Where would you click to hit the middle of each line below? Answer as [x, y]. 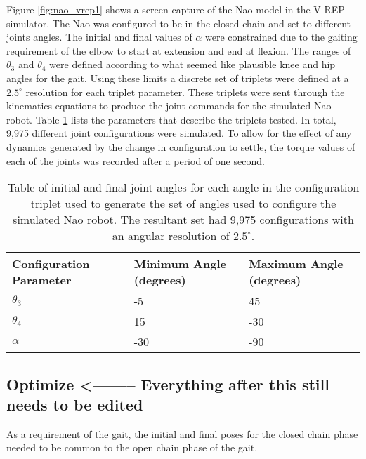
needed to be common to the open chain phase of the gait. [132, 447]
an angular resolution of [171, 236]
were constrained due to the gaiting [281, 37]
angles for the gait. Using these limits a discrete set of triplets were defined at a [178, 78]
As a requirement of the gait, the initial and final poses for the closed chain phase [182, 433]
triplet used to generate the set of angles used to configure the [183, 204]
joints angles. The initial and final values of [99, 37]
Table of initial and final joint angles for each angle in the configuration [183, 187]
